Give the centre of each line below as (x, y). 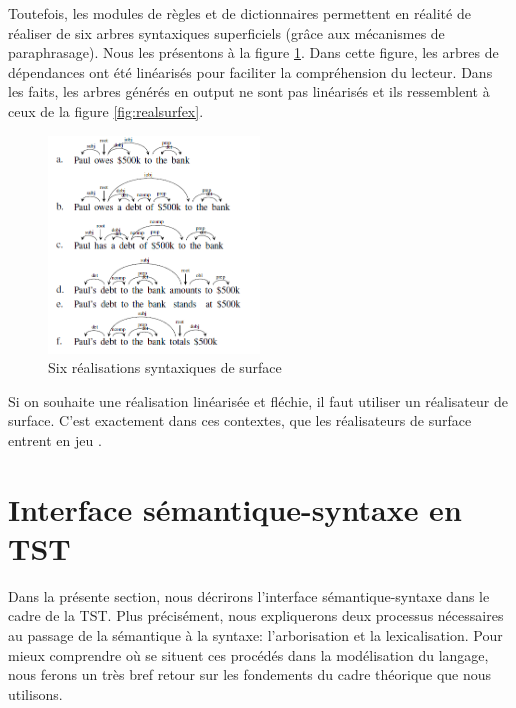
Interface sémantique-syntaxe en (235, 508)
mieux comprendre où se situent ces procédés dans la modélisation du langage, (248, 654)
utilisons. (35, 693)
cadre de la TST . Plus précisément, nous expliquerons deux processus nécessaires (256, 615)
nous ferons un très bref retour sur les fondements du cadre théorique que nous (250, 674)
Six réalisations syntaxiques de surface (165, 367)
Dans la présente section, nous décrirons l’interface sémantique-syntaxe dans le (249, 595)
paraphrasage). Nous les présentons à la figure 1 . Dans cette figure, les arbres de (253, 52)
